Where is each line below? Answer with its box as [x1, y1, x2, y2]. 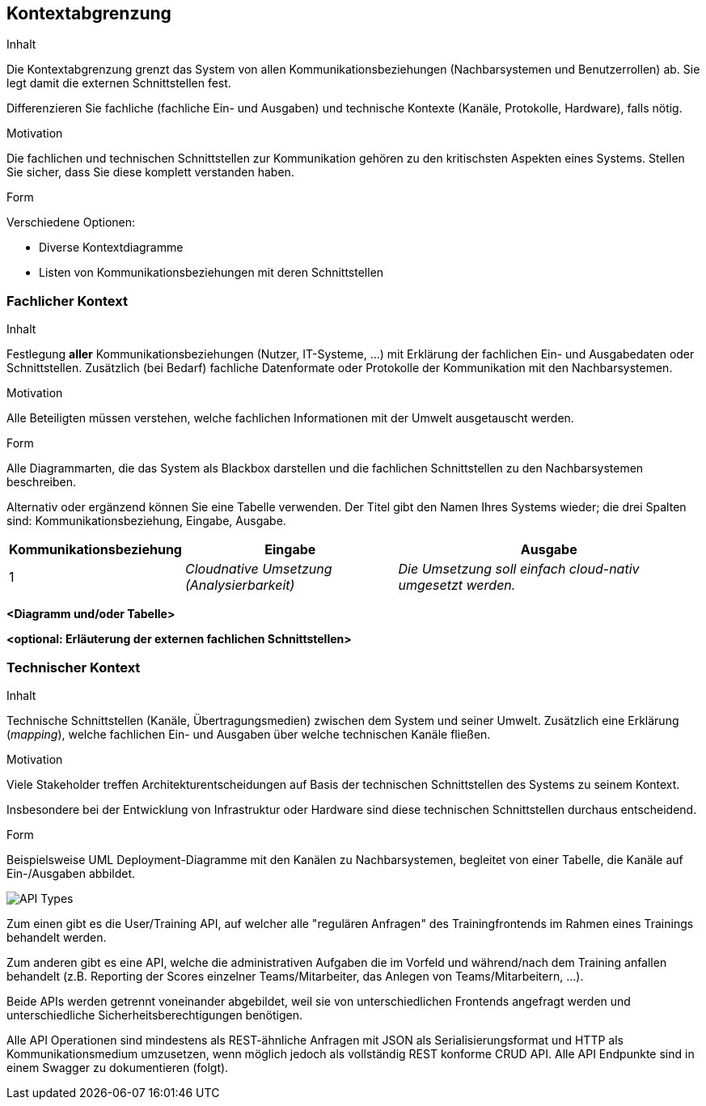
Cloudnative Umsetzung [184, 561, 332, 578]
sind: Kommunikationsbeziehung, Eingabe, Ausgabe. [6, 514, 286, 528]
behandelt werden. [6, 930, 107, 944]
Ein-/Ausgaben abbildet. [6, 866, 136, 880]
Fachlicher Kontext [6, 292, 128, 309]
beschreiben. [6, 475, 77, 489]
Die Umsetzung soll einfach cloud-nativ [398, 561, 640, 578]
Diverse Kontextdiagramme [39, 240, 184, 255]
